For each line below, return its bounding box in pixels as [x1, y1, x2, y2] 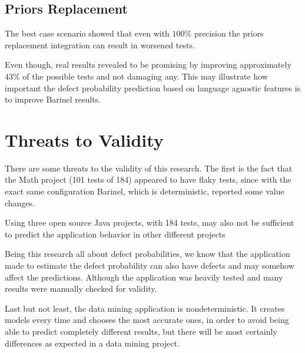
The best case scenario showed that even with [5, 27, 170, 39]
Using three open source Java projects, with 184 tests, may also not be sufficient [5, 216, 294, 229]
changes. [5, 196, 35, 209]
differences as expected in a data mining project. [5, 336, 180, 349]
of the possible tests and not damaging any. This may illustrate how [22, 70, 268, 82]
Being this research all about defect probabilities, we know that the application [5, 248, 290, 260]
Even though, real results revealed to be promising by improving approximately [5, 58, 291, 71]
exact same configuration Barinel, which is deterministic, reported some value [5, 185, 284, 197]
